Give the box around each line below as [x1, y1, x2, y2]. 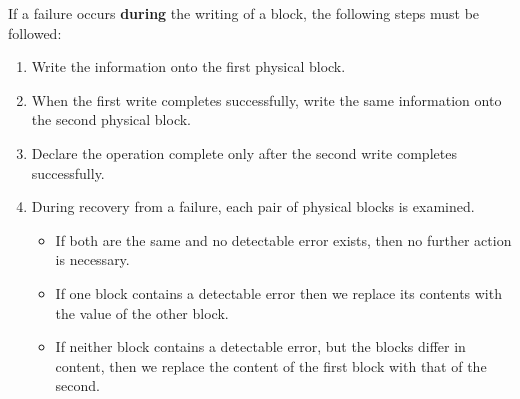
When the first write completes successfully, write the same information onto [31, 89, 502, 110]
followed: [8, 22, 62, 43]
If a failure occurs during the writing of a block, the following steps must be [8, 3, 480, 23]
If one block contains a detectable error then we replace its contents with [55, 282, 502, 303]
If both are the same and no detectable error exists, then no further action [55, 229, 512, 250]
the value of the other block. [55, 302, 229, 323]
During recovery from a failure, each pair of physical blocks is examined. [31, 196, 475, 217]
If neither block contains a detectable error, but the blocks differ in [55, 336, 466, 357]
